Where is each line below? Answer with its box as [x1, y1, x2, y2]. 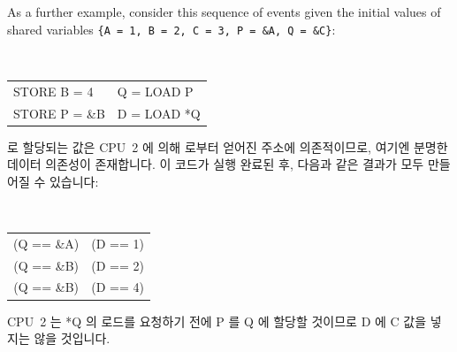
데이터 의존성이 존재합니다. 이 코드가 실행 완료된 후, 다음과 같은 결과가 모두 [7, 155, 424, 173]
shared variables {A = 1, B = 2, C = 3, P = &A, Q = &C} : [7, 19, 336, 38]
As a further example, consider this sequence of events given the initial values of [7, 3, 441, 20]
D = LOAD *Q [117, 103, 201, 122]
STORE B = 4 [13, 81, 94, 100]
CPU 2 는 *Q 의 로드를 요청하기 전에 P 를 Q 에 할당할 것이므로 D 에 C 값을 [7, 311, 427, 330]
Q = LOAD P [117, 81, 194, 100]
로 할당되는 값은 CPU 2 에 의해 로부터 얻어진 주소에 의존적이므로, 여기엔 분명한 [7, 137, 448, 156]
